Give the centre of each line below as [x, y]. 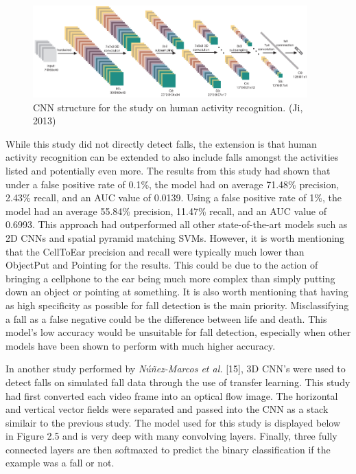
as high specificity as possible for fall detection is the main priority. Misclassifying [177, 305]
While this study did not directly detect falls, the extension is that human [161, 143]
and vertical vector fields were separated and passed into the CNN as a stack [167, 409]
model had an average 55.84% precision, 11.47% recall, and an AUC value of [166, 211]
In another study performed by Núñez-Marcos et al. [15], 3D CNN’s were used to [176, 369]
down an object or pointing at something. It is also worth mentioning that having [177, 292]
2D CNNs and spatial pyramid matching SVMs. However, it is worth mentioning [175, 237]
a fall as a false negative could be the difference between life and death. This [166, 318]
